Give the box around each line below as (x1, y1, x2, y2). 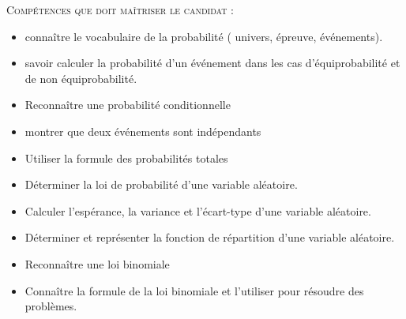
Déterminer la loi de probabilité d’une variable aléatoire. (24, 176, 298, 193)
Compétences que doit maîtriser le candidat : (6, 2, 234, 17)
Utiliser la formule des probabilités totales (24, 149, 228, 166)
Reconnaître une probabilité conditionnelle (24, 96, 231, 113)
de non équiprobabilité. (24, 69, 137, 86)
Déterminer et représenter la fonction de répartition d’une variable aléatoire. (24, 229, 395, 246)
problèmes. (24, 298, 77, 314)
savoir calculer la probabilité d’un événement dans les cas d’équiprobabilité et (24, 54, 400, 71)
